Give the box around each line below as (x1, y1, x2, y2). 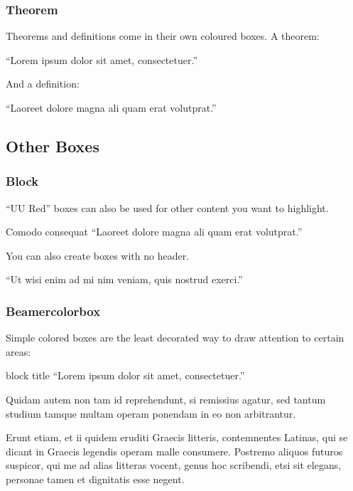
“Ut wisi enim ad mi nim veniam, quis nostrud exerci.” (6, 272, 243, 287)
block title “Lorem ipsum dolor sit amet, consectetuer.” (6, 368, 245, 383)
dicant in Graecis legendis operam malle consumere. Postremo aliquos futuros (6, 443, 343, 458)
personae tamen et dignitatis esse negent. (6, 471, 185, 486)
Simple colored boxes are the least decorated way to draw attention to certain (6, 330, 344, 345)
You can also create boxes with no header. (6, 248, 190, 263)
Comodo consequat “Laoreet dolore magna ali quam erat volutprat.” (6, 224, 303, 239)
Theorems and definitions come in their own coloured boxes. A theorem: (6, 28, 320, 43)
